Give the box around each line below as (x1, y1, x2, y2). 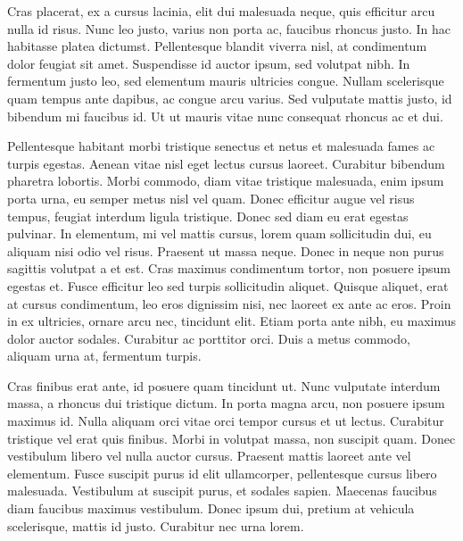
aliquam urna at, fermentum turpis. (7, 346, 202, 365)
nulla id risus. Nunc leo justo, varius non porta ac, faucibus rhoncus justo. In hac (7, 19, 451, 37)
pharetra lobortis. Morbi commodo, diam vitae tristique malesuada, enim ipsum (7, 171, 444, 190)
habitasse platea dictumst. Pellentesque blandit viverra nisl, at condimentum (7, 37, 427, 55)
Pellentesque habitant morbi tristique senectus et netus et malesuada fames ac (7, 137, 435, 155)
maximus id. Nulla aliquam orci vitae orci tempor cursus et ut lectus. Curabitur (7, 412, 444, 430)
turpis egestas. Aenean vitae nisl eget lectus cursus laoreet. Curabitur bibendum (7, 154, 445, 172)
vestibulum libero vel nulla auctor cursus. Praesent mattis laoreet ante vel (7, 446, 411, 465)
